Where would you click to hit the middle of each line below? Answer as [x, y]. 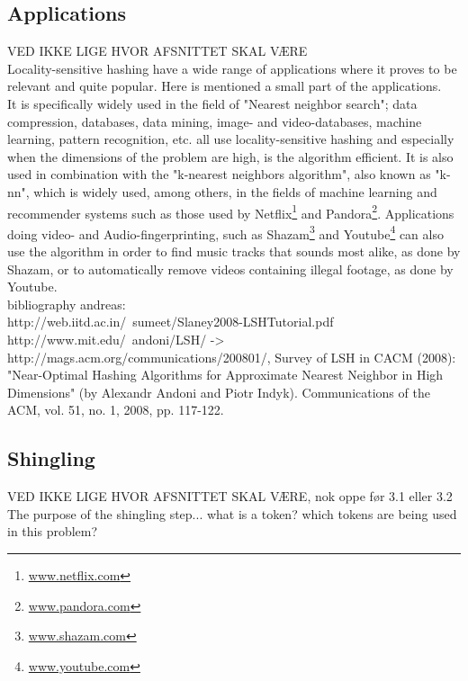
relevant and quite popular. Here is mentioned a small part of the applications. [225, 86]
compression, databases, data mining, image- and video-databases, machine [215, 121]
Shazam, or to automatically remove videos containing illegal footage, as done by [230, 269]
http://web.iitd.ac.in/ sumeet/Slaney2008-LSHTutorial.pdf [171, 322]
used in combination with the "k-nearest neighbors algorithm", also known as [219, 174]
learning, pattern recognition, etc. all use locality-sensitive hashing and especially [231, 139]
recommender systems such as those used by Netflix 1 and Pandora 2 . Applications [231, 211]
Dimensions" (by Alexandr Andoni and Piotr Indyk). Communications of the [219, 392]
